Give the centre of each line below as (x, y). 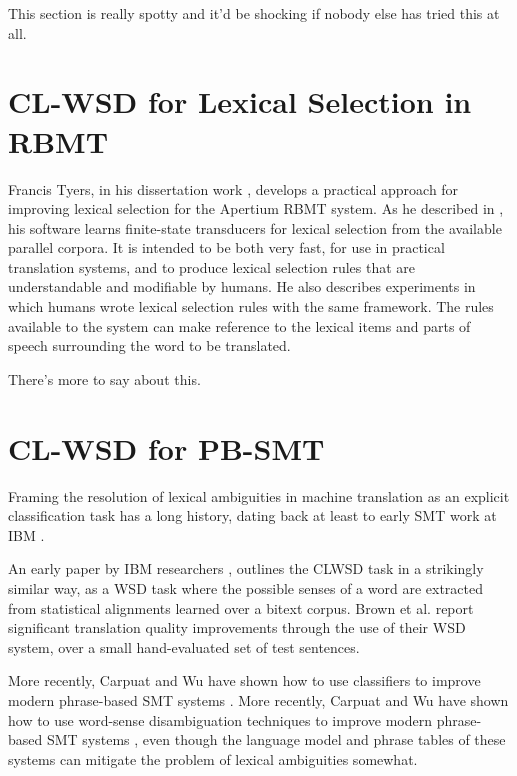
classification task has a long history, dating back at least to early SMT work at (252, 515)
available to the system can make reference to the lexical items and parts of (239, 325)
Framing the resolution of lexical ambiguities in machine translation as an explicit (259, 495)
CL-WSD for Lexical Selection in (240, 101)
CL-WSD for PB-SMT (166, 447)
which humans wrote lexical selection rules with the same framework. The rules (251, 306)
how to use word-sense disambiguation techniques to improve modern (220, 719)
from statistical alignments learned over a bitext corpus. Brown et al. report (241, 607)
